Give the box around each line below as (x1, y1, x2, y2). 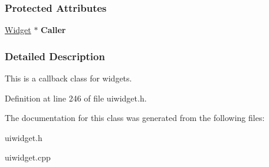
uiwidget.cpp (5, 151, 51, 163)
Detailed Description (5, 48, 105, 63)
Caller (41, 24, 66, 36)
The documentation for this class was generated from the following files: (5, 112, 265, 124)
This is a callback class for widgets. (5, 72, 132, 84)
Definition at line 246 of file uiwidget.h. (5, 91, 147, 104)
